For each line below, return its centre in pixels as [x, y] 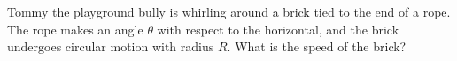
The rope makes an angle [75, 29]
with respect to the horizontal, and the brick [278, 29]
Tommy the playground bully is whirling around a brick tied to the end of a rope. [229, 11]
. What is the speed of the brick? [317, 46]
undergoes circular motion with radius [111, 46]
